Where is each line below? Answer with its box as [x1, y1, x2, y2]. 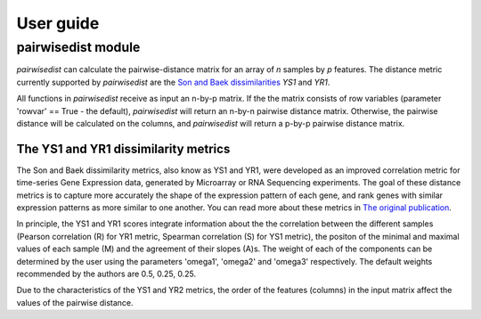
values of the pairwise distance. [16, 297, 134, 307]
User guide [16, 13, 100, 33]
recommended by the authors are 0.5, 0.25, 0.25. [16, 268, 197, 279]
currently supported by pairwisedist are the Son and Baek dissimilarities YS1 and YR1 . [16, 77, 330, 87]
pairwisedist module [16, 39, 141, 55]
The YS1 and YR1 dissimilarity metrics [16, 141, 231, 156]
